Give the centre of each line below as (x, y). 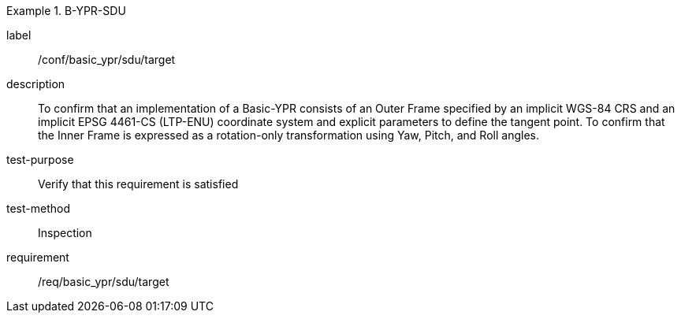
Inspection (65, 233)
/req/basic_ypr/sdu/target (104, 282)
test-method (38, 208)
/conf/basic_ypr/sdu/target (107, 59)
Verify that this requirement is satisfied (138, 184)
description (36, 84)
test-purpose (40, 159)
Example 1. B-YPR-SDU (66, 11)
